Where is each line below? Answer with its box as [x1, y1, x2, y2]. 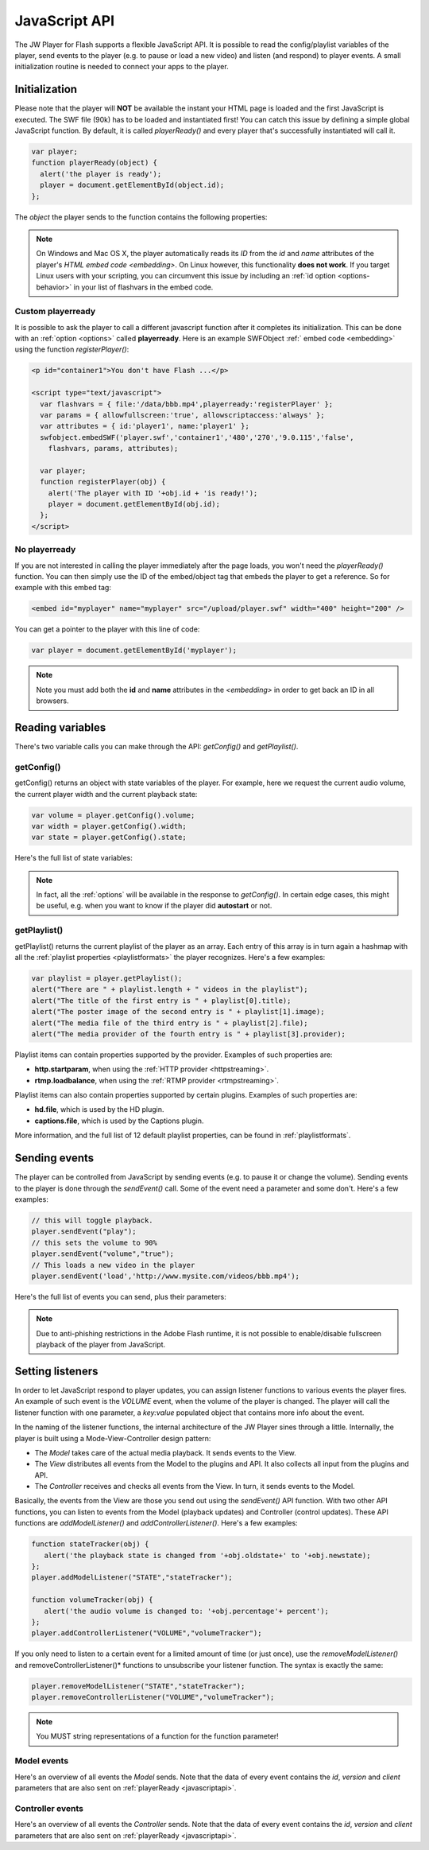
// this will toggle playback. [31, 1215, 154, 1225]
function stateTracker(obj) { [31, 1540, 149, 1549]
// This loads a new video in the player [31, 1261, 195, 1269]
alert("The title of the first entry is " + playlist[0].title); [31, 996, 292, 1005]
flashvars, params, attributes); [48, 444, 179, 453]
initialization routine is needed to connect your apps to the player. [14, 62, 230, 72]
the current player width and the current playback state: [14, 789, 198, 799]
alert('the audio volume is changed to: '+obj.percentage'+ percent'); [44, 1607, 330, 1615]
